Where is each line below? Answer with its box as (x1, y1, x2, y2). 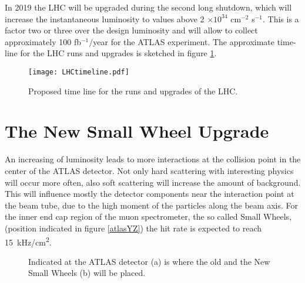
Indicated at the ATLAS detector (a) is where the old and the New (28, 255, 270, 267)
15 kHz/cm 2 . (5, 234, 52, 248)
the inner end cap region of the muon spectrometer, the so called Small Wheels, (5, 210, 292, 223)
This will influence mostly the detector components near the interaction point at (5, 187, 294, 200)
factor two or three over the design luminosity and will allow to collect (5, 24, 258, 36)
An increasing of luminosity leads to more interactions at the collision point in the (5, 153, 301, 165)
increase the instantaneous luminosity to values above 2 (5, 12, 205, 25)
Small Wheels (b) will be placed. (28, 267, 146, 279)
